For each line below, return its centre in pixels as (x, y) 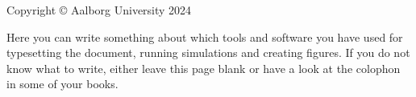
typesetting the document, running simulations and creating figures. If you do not (208, 53)
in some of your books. (62, 84)
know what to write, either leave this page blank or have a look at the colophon (204, 68)
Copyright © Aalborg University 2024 (99, 10)
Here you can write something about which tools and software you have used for (205, 36)
